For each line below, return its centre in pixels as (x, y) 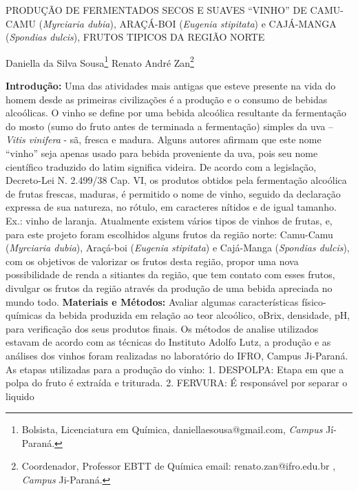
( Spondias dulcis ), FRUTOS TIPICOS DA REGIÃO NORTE (135, 37)
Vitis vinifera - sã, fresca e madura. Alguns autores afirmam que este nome (164, 139)
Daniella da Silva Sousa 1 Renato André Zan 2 (100, 61)
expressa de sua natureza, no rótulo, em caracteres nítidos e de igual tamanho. (171, 207)
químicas (24, 315)
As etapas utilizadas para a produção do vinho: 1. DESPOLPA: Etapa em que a (175, 369)
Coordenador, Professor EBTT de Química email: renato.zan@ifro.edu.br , (179, 466)
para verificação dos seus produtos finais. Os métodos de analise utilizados (162, 328)
